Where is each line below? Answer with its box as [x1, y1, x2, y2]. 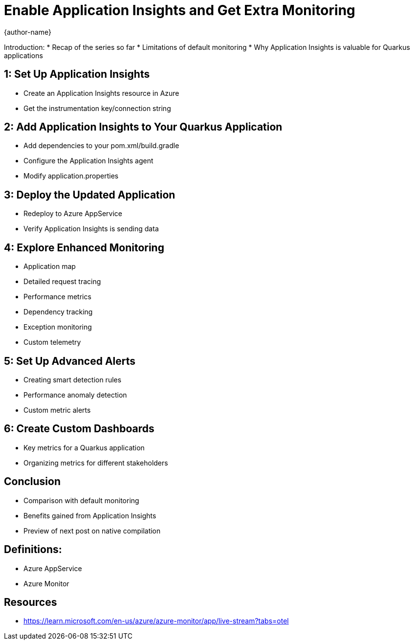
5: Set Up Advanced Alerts [4, 355, 136, 367]
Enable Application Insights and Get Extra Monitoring [4, 2, 355, 19]
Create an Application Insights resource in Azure [23, 89, 179, 97]
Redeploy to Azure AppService [23, 209, 123, 218]
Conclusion [4, 475, 61, 488]
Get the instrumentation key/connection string [23, 104, 171, 112]
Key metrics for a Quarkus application [23, 443, 145, 452]
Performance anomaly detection [23, 390, 127, 399]
